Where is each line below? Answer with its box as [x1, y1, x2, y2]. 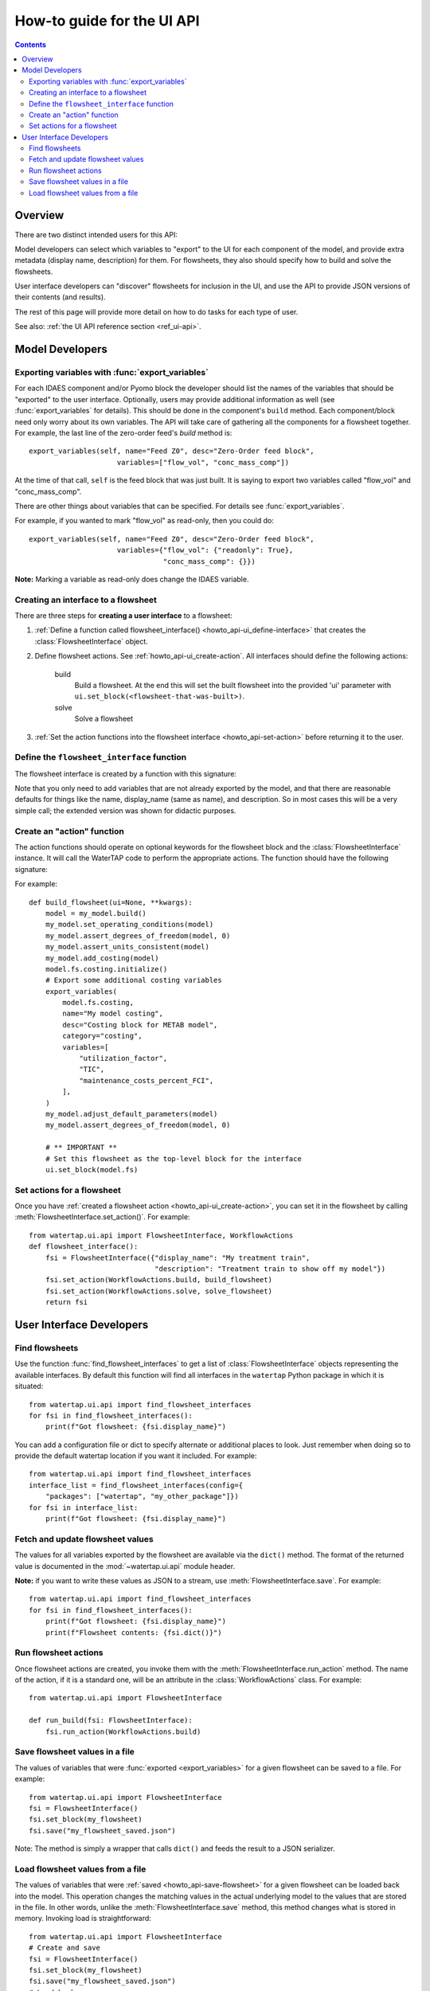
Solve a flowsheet [74, 714, 134, 724]
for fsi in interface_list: [29, 1503, 139, 1512]
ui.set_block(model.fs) [45, 1165, 139, 1174]
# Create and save [29, 1943, 101, 1953]
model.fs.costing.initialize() [45, 964, 168, 973]
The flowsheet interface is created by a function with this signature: [14, 769, 236, 778]
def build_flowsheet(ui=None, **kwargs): [29, 898, 193, 907]
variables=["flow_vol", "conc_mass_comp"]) [116, 458, 290, 467]
